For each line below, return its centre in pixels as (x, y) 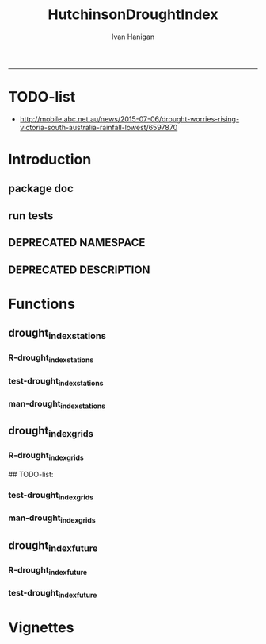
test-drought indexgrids (51, 496)
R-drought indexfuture (48, 571)
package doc (41, 189)
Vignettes (41, 627)
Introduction (50, 160)
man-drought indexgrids (52, 519)
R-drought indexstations (51, 358)
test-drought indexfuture (53, 594)
